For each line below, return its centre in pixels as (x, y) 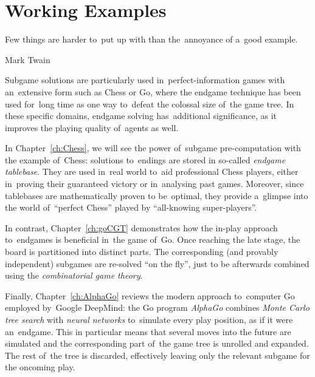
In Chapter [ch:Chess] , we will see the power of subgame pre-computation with (153, 148)
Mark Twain (28, 59)
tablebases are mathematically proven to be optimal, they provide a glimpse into (157, 195)
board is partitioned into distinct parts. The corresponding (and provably (142, 252)
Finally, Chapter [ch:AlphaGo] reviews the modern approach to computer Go (150, 295)
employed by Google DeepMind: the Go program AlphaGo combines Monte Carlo (157, 307)
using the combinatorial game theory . (74, 275)
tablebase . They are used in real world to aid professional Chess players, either (152, 172)
